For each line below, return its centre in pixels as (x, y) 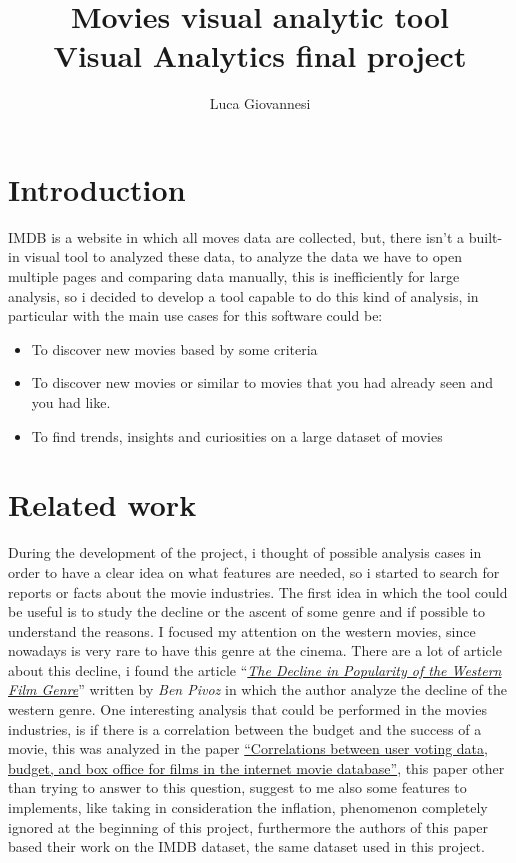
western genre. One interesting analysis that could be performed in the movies (247, 709)
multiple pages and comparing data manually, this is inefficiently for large (234, 276)
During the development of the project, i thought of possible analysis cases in (245, 552)
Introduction (97, 188)
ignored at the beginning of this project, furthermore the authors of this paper (248, 826)
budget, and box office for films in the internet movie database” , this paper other (256, 767)
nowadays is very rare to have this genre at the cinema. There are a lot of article (255, 650)
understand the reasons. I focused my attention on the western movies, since (242, 630)
